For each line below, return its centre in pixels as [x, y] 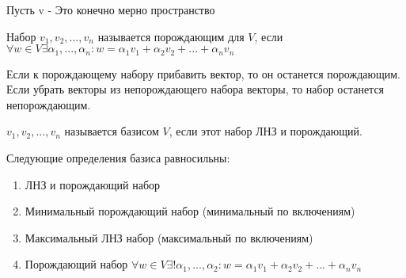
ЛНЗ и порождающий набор [93, 184]
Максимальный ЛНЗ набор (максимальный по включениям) [169, 237]
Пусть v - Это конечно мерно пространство [111, 10]
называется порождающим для [171, 36]
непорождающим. [49, 104]
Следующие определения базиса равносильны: [118, 158]
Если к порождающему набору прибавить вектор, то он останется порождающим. [204, 73]
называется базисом [112, 131]
